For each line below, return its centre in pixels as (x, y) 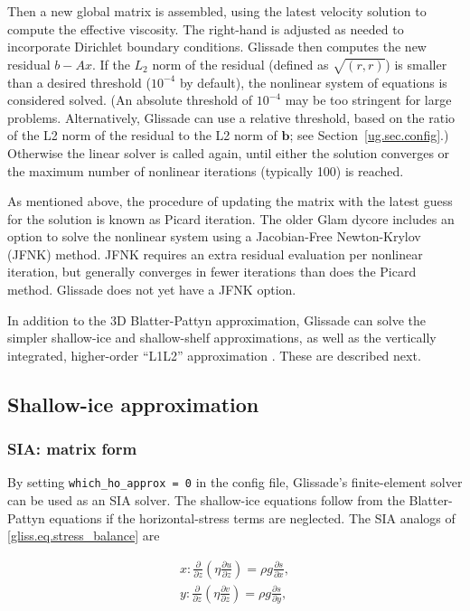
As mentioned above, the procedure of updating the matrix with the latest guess (230, 201)
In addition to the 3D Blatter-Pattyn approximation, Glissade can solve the (217, 320)
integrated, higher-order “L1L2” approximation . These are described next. (214, 355)
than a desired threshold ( (79, 82)
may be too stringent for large (368, 100)
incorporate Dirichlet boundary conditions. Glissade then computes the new (217, 47)
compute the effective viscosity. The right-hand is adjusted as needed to (206, 28)
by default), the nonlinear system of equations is (313, 82)
